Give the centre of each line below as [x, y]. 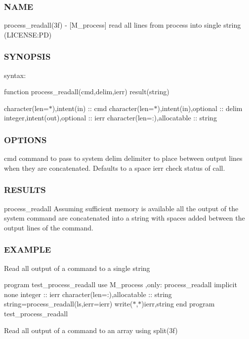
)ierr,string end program [178, 304]
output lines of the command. [49, 227]
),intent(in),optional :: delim [200, 108]
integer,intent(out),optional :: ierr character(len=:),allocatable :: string [110, 118]
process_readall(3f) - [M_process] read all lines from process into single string [123, 25]
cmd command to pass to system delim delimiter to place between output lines [123, 158]
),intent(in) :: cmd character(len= [103, 108]
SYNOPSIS [27, 56]
